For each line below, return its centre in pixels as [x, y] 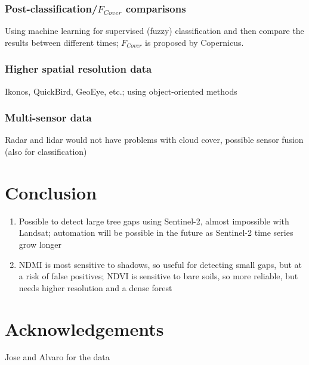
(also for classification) [46, 152]
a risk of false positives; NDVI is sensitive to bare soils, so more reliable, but [158, 276]
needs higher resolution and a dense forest [95, 287]
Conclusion [51, 192]
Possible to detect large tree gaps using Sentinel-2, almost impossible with [154, 221]
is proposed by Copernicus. [194, 42]
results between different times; [62, 42]
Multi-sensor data [48, 118]
